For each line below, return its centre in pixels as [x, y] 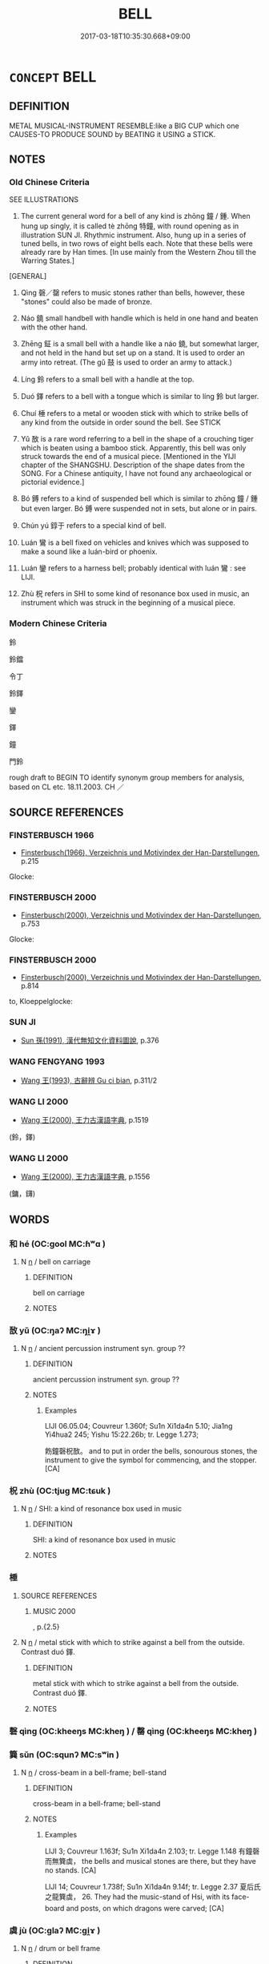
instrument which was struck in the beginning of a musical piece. [128, 603]
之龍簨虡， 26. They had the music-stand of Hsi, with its [137, 1897]
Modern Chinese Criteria [58, 623]
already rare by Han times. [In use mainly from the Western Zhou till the [139, 252]
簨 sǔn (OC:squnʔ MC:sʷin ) [64, 1754]
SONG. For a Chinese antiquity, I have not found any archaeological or [136, 474]
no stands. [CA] [70, 1870]
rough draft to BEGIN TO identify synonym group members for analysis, [127, 777]
